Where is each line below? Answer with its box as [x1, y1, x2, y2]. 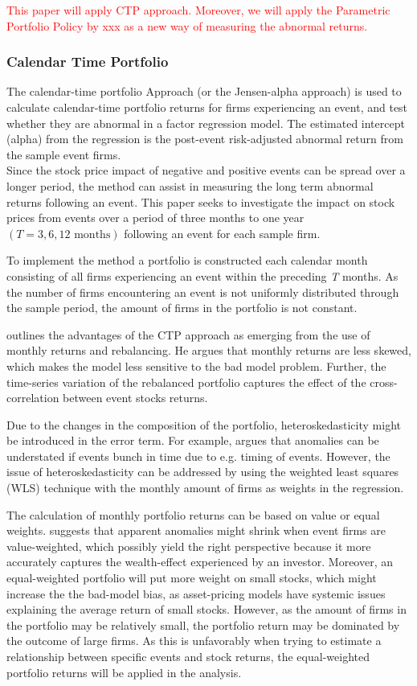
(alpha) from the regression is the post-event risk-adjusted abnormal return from [6, 130, 403, 147]
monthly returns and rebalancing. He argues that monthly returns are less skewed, [6, 342, 411, 359]
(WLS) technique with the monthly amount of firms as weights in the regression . [6, 479, 404, 496]
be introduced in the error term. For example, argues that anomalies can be [6, 432, 379, 449]
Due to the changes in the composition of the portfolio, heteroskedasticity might [6, 416, 401, 433]
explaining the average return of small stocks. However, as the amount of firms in [6, 601, 407, 618]
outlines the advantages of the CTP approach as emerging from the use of [6, 326, 370, 343]
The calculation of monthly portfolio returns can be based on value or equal [6, 506, 380, 523]
